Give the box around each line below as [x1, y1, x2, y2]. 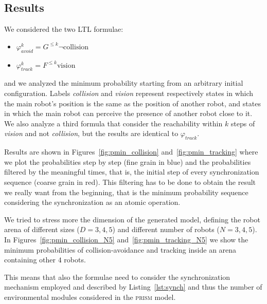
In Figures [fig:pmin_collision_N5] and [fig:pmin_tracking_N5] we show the [4, 234, 248, 244]
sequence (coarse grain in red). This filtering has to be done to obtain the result [4, 176, 256, 187]
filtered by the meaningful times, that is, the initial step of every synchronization [4, 166, 259, 177]
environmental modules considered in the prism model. [4, 291, 176, 302]
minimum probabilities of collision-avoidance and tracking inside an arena [4, 244, 237, 255]
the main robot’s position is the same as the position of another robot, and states [4, 98, 261, 108]
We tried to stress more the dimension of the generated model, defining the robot [4, 214, 260, 224]
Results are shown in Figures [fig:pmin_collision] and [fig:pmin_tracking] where [4, 146, 258, 157]
